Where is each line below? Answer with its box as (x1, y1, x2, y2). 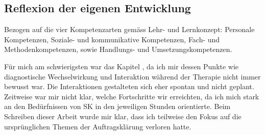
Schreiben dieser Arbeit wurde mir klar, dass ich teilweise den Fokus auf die (4, 111, 242, 121)
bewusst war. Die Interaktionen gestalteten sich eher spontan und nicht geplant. (4, 81, 254, 92)
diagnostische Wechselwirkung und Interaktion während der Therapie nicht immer (4, 71, 261, 82)
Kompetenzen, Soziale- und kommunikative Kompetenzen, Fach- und (4, 34, 220, 44)
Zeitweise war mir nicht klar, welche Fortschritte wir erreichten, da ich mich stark (4, 91, 259, 101)
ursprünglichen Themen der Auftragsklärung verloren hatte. (4, 121, 191, 131)
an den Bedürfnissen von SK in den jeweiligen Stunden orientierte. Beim (4, 101, 231, 112)
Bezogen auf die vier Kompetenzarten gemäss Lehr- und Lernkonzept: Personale (4, 24, 255, 35)
